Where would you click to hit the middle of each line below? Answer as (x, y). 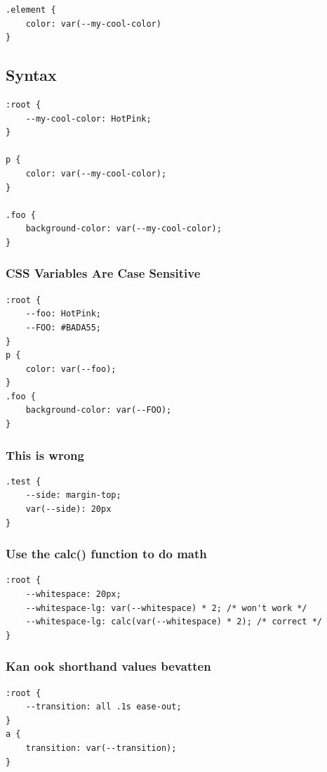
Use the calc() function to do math (106, 554)
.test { (24, 481)
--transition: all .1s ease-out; (104, 707)
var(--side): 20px (68, 509)
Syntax (31, 75)
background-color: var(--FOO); (99, 410)
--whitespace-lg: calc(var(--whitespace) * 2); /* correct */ (174, 622)
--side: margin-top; (73, 495)
